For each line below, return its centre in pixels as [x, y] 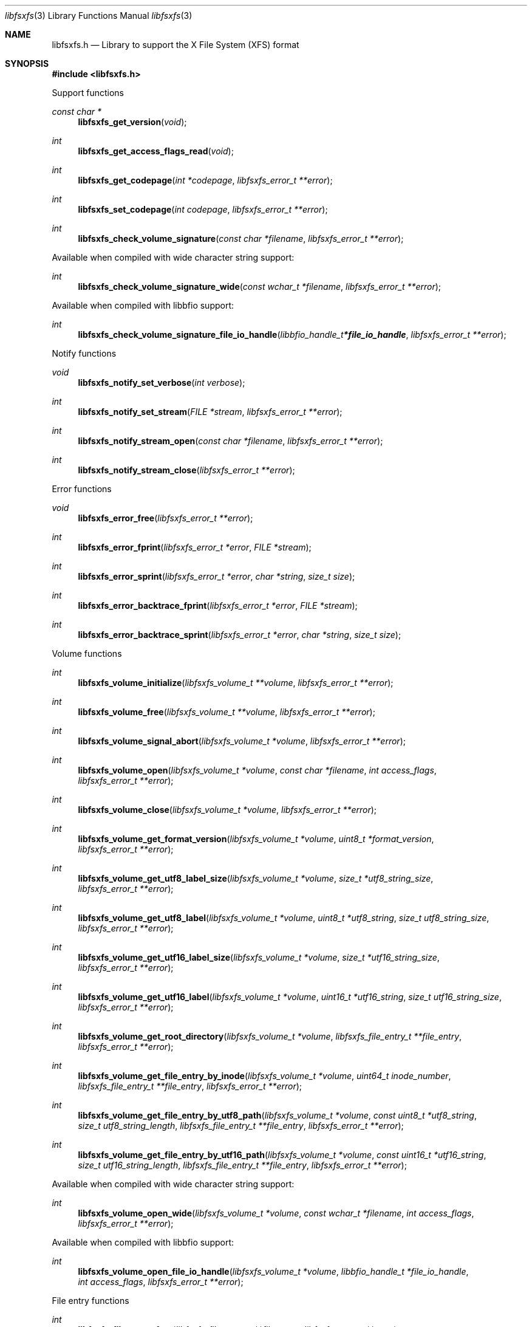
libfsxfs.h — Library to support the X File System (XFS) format [176, 45]
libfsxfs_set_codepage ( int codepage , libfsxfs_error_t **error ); [203, 209]
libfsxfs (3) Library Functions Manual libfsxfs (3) [99, 15]
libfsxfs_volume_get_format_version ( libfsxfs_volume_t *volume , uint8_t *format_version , [256, 839]
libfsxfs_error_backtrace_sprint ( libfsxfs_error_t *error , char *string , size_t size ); [240, 635]
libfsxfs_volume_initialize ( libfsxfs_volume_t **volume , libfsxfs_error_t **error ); [236, 683]
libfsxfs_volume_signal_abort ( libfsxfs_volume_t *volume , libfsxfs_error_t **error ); [242, 741]
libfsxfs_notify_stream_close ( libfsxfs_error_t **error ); [186, 470]
